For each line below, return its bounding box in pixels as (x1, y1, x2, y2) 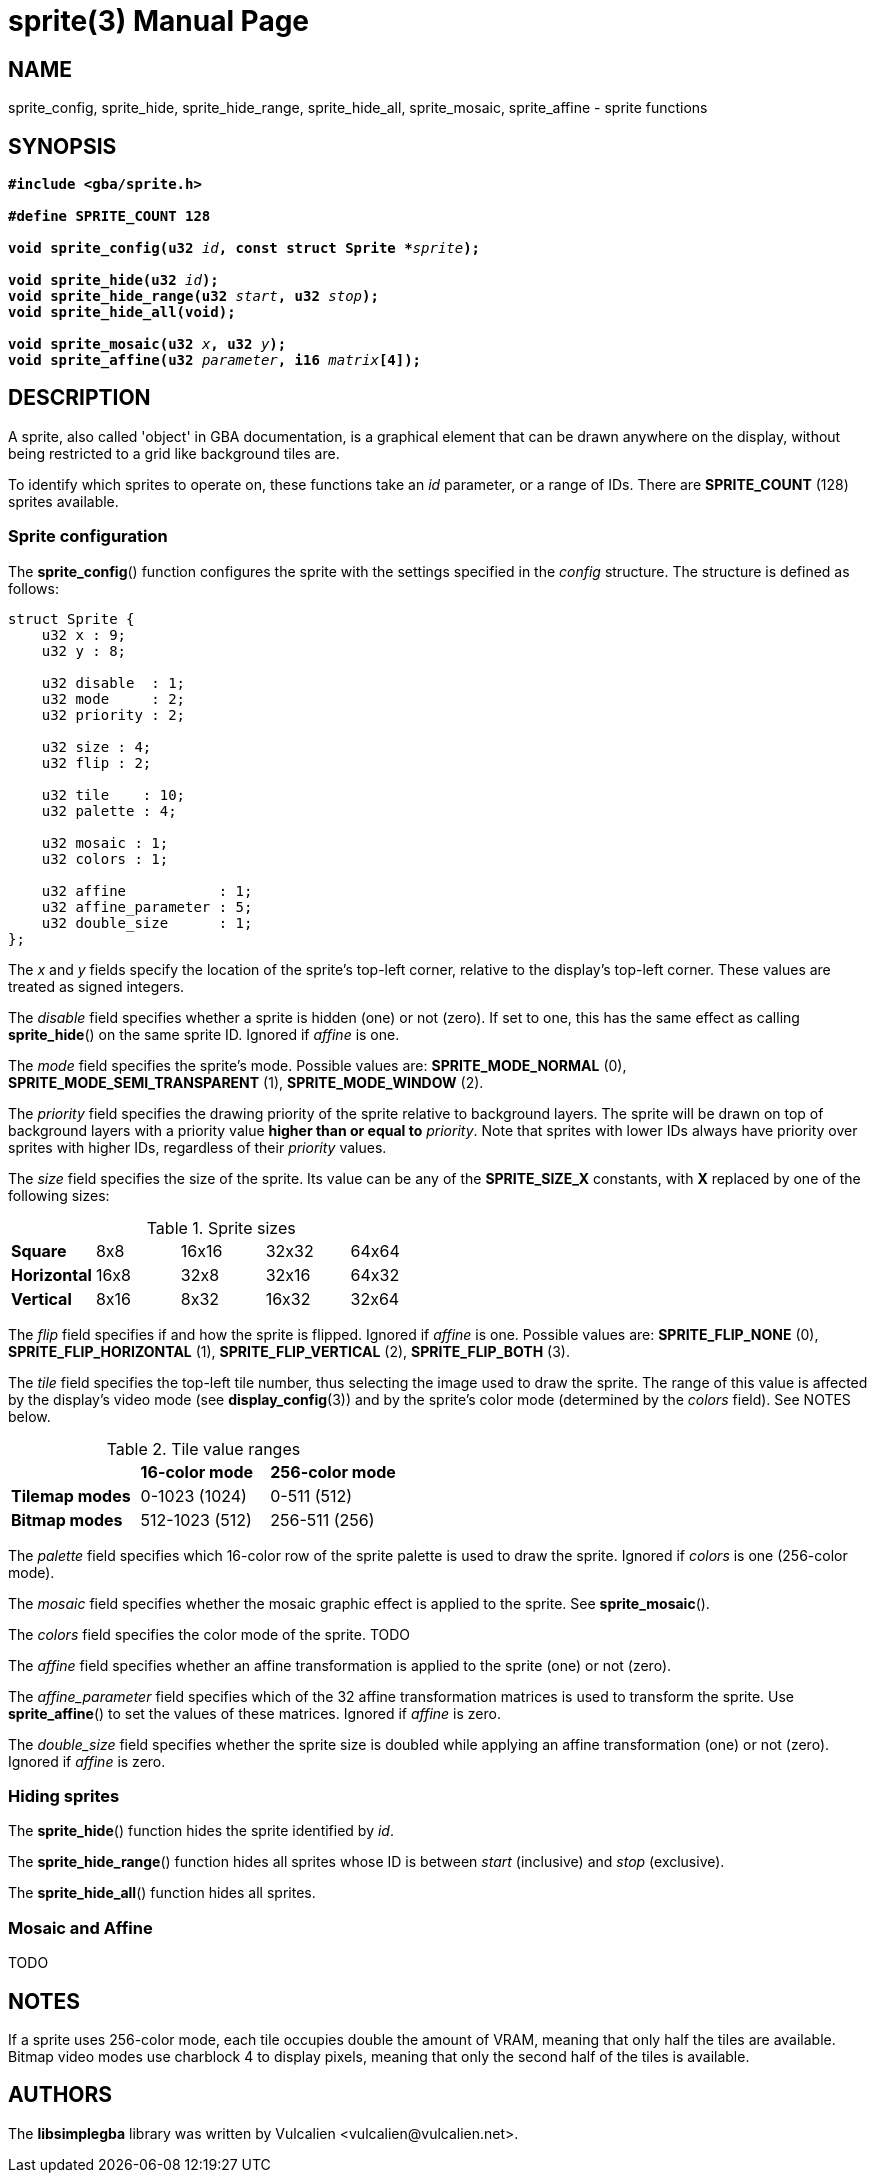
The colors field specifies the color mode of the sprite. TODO (8, 1625, 411, 1643)
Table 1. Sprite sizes (146, 1217, 296, 1238)
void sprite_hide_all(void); (8, 304, 236, 321)
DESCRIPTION (8, 385, 151, 411)
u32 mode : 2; (41, 690, 186, 707)
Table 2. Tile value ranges (106, 1438, 301, 1459)
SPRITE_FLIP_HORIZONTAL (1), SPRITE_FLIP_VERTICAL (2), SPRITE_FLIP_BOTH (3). (8, 1342, 570, 1360)
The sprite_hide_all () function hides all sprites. (8, 1884, 316, 1902)
